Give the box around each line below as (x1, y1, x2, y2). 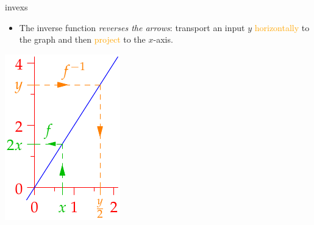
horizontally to (254, 21, 310, 34)
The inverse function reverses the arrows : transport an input (19, 21, 245, 34)
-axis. (153, 33, 173, 46)
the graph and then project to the (19, 33, 146, 46)
